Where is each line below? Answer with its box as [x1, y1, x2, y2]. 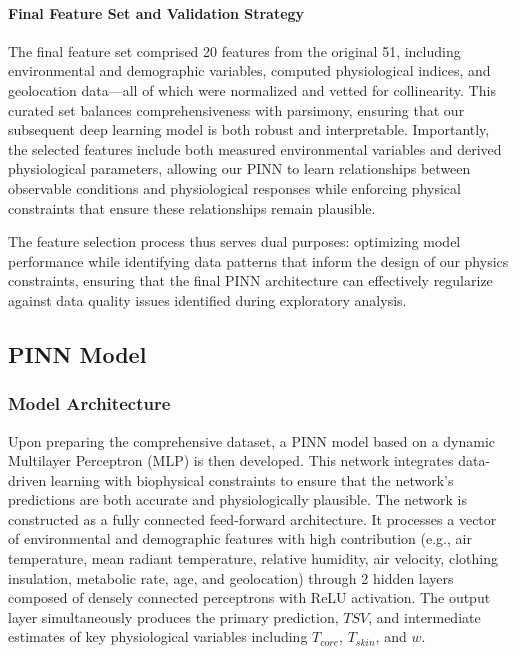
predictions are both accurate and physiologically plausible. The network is [8, 489, 467, 510]
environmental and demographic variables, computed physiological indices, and [8, 60, 491, 81]
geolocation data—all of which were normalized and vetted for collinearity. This [8, 79, 496, 100]
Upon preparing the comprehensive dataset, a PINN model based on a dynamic [8, 430, 496, 451]
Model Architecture [8, 391, 171, 416]
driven [8, 469, 47, 490]
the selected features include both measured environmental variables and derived [8, 138, 502, 159]
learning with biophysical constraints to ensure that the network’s [50, 469, 454, 490]
